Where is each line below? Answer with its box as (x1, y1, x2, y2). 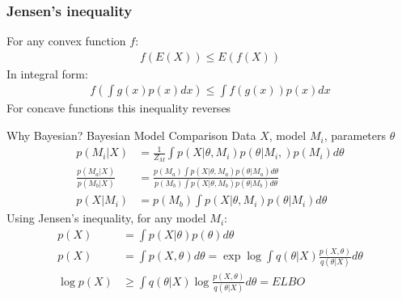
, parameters (324, 127, 387, 144)
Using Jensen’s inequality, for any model (6, 209, 206, 226)
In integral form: (6, 65, 88, 82)
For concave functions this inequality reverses (6, 99, 231, 116)
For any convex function (6, 32, 126, 49)
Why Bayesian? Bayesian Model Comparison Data (6, 127, 256, 144)
